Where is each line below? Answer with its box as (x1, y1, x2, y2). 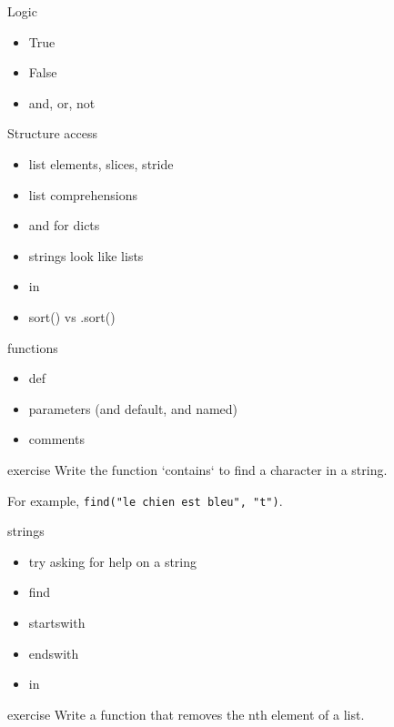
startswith (28, 612, 86, 631)
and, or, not (28, 93, 96, 112)
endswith (28, 643, 79, 662)
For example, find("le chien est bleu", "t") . (7, 490, 283, 510)
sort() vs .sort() (28, 307, 116, 326)
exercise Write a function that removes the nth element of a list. (7, 704, 365, 723)
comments (28, 429, 85, 449)
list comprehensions (28, 185, 138, 204)
